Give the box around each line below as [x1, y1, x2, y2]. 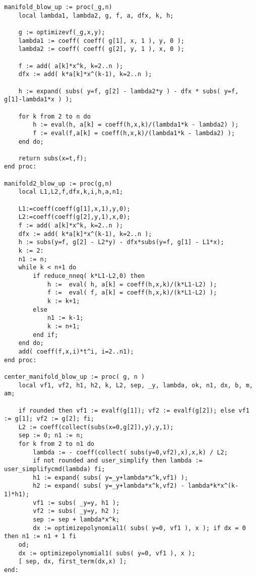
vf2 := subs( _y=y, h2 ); [33, 507, 120, 515]
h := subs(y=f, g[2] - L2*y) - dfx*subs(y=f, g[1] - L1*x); [18, 239, 224, 246]
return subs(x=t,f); [18, 154, 87, 162]
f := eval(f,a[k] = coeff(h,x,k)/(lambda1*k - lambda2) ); [33, 129, 235, 137]
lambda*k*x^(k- [188, 482, 239, 490]
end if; [33, 331, 58, 338]
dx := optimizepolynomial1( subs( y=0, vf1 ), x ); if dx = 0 [33, 524, 246, 532]
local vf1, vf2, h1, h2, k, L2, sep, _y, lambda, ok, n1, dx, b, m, [18, 381, 253, 389]
